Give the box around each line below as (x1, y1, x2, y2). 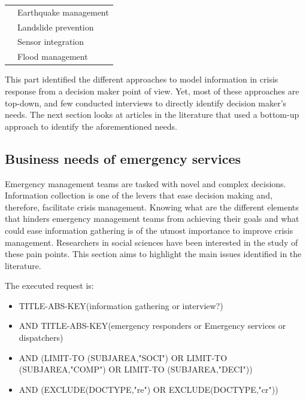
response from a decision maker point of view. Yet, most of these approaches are (5, 84, 299, 97)
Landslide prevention (17, 20, 94, 33)
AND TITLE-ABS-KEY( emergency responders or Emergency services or (19, 319, 286, 332)
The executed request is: (5, 279, 94, 292)
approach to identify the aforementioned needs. (5, 120, 177, 132)
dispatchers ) (19, 331, 63, 344)
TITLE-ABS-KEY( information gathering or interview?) (19, 299, 223, 312)
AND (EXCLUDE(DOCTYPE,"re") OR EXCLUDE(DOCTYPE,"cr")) (19, 383, 278, 395)
